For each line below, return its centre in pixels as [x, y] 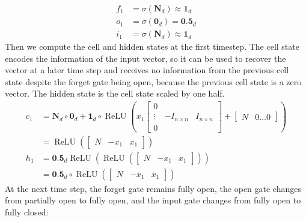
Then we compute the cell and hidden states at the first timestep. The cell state [152, 46]
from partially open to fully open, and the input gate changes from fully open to [153, 200]
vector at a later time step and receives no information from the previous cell [147, 70]
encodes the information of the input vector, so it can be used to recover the [145, 58]
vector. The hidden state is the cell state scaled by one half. [115, 93]
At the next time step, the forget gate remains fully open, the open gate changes [153, 188]
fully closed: [27, 212]
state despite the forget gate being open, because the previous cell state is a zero [153, 81]
